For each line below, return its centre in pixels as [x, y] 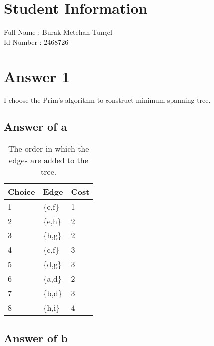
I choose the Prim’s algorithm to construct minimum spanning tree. [107, 100]
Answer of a [36, 127]
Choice [22, 192]
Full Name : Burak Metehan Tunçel [58, 32]
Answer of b [36, 337]
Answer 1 [37, 76]
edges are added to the [49, 160]
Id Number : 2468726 [36, 42]
